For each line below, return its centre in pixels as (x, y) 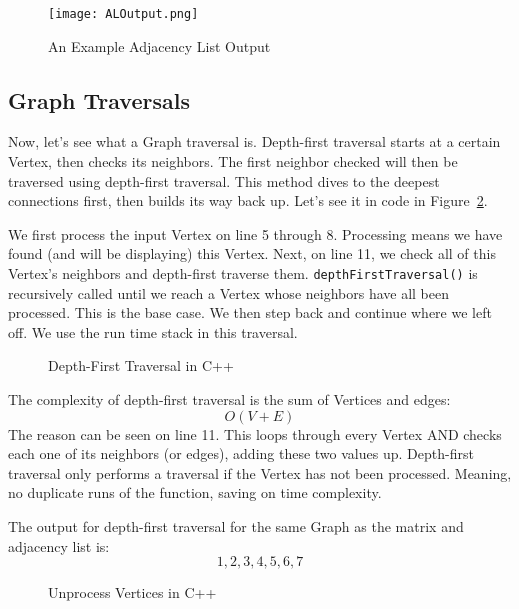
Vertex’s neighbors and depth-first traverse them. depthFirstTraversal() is (243, 273)
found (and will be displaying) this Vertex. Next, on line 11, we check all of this (252, 253)
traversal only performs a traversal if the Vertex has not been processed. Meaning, (260, 472)
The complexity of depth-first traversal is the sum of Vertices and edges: (229, 399)
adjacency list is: (59, 545)
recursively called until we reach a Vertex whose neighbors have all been (228, 292)
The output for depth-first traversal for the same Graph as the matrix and (236, 526)
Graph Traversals (99, 99)
